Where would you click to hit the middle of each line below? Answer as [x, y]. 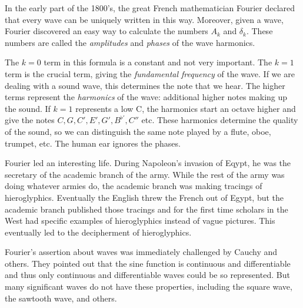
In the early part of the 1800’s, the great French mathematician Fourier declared [150, 8]
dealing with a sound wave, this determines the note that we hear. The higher [145, 85]
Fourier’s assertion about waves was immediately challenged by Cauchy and [141, 252]
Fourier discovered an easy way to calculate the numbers [106, 31]
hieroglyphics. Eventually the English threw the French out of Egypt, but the [144, 197]
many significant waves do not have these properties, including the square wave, [149, 287]
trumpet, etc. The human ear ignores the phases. [93, 143]
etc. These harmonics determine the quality [220, 120]
